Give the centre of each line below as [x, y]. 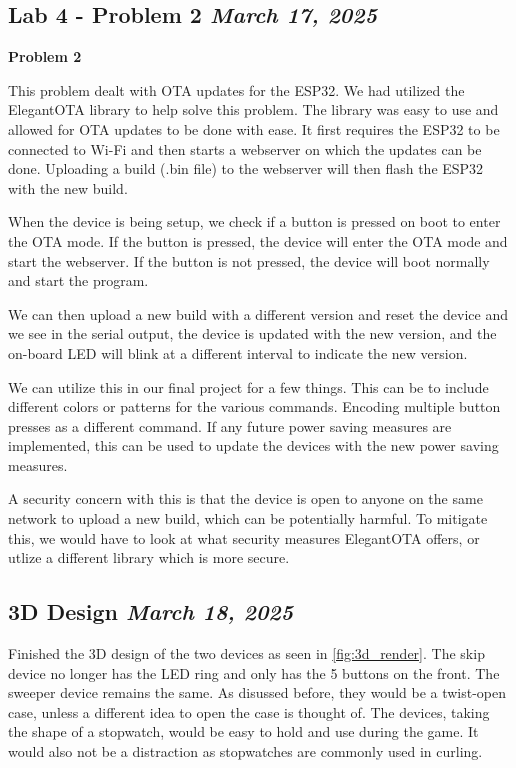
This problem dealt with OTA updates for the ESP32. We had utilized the [236, 89]
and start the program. [78, 280]
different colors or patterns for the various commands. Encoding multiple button [254, 406]
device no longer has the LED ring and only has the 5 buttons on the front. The [254, 672]
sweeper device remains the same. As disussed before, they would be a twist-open [257, 692]
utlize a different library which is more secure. [149, 557]
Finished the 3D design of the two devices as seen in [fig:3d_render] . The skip [246, 653]
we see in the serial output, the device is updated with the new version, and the [252, 333]
